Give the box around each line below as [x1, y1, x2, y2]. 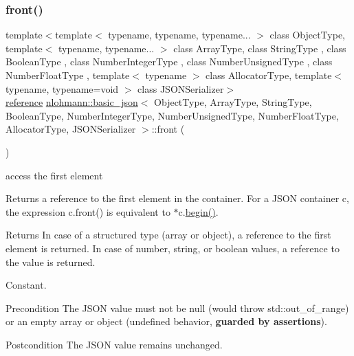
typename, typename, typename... [108, 27, 251, 42]
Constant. [5, 278, 47, 292]
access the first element [5, 168, 103, 182]
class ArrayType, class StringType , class [173, 41, 346, 55]
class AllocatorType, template [206, 68, 332, 82]
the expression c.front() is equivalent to [5, 204, 170, 219]
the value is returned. [5, 254, 96, 269]
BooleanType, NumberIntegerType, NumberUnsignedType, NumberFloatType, [5, 108, 339, 122]
